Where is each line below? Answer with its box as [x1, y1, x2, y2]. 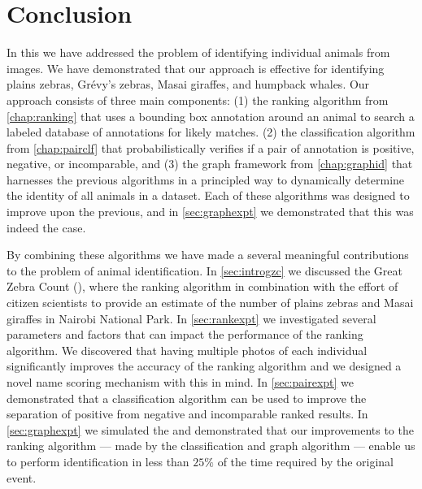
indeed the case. [7, 219, 86, 236]
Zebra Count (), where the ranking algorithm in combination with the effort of [7, 278, 398, 295]
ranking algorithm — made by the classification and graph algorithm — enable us [7, 437, 415, 454]
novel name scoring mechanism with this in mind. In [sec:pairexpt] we [7, 374, 355, 390]
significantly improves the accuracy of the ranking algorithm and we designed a [7, 357, 402, 374]
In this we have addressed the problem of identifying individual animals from [7, 44, 390, 61]
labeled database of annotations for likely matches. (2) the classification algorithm [7, 123, 415, 141]
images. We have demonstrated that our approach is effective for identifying [7, 59, 385, 76]
